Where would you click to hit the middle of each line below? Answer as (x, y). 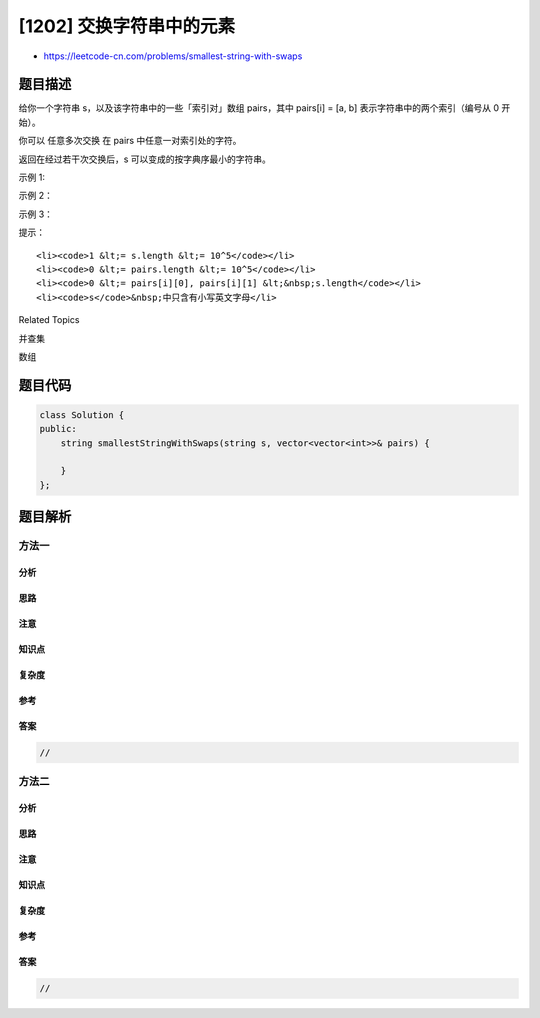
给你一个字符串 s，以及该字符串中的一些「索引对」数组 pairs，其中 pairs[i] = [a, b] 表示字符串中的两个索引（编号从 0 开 (264, 108)
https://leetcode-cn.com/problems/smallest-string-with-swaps (173, 56)
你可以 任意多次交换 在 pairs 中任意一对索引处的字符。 (130, 141)
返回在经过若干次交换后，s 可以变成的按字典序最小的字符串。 (145, 159)
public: (58, 429)
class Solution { (82, 414)
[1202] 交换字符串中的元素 (126, 26)
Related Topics (49, 320)
